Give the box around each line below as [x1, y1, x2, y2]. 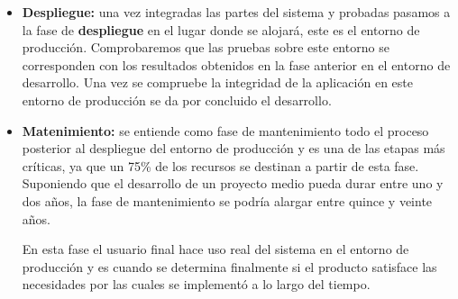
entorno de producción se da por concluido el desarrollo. [22, 90, 332, 109]
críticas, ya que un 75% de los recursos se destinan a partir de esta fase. [22, 156, 419, 175]
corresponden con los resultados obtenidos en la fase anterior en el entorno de [22, 55, 451, 74]
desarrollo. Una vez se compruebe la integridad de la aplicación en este [22, 73, 413, 92]
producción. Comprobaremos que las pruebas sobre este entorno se [22, 38, 389, 57]
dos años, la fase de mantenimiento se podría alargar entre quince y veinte [22, 191, 433, 210]
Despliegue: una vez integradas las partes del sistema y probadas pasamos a [22, 3, 451, 21]
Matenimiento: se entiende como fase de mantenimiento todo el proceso [22, 121, 429, 140]
